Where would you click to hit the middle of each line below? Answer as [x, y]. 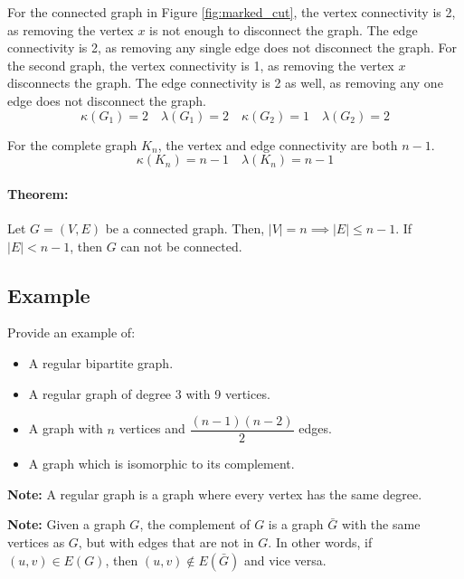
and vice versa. [285, 560]
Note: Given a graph [66, 524]
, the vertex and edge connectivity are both [278, 144]
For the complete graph [72, 144]
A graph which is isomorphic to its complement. [161, 464]
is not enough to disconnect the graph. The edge [284, 29]
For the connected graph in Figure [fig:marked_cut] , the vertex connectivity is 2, [232, 12]
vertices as [36, 541]
